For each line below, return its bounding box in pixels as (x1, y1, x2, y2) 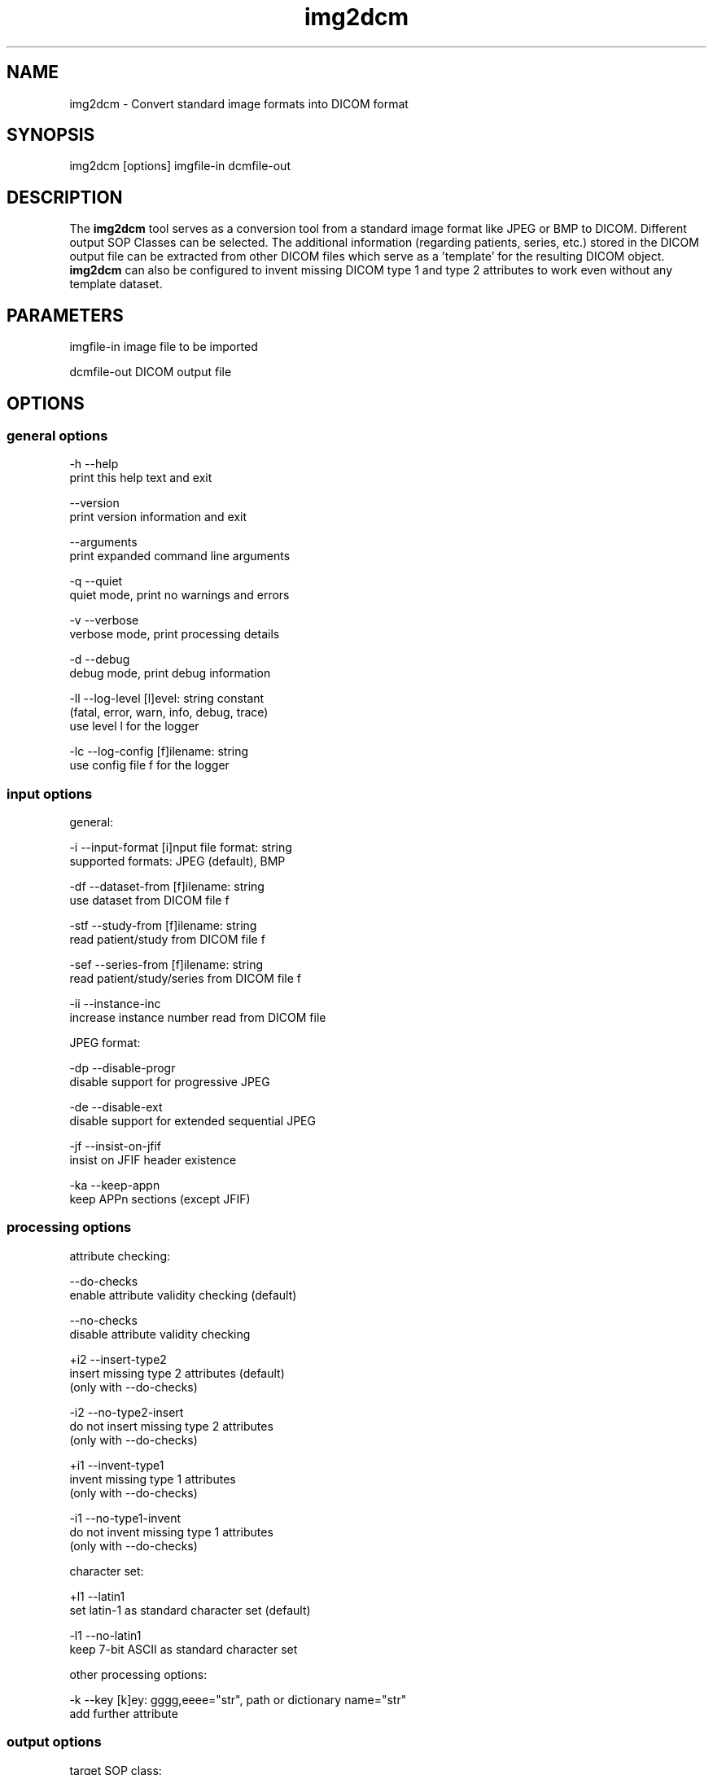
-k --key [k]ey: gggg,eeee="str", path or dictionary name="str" (69, 1692, 407, 1707)
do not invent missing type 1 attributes (69, 1524, 273, 1539)
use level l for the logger (69, 719, 199, 734)
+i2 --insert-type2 (69, 1352, 167, 1366)
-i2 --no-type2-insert (69, 1405, 184, 1419)
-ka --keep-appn (69, 1178, 160, 1193)
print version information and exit (69, 510, 247, 524)
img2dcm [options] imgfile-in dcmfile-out (69, 159, 291, 173)
